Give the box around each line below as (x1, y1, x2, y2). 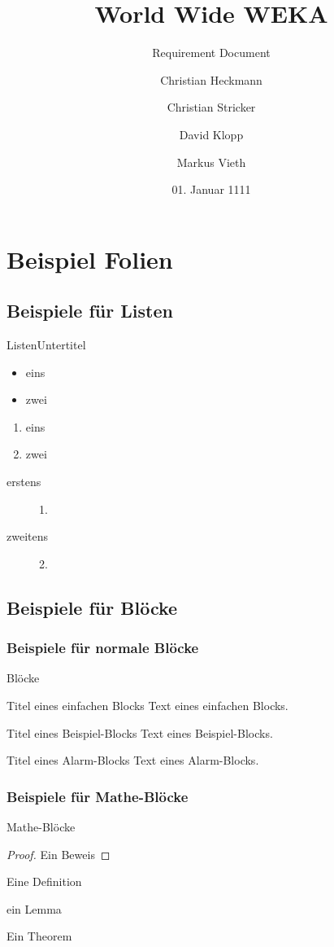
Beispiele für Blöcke (7, 594, 178, 620)
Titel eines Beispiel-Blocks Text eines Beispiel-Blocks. (7, 724, 273, 741)
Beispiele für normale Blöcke (7, 638, 199, 658)
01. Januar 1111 (171, 181, 251, 198)
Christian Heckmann (160, 71, 262, 88)
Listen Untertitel (7, 336, 86, 353)
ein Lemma (7, 900, 62, 917)
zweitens (7, 528, 49, 545)
